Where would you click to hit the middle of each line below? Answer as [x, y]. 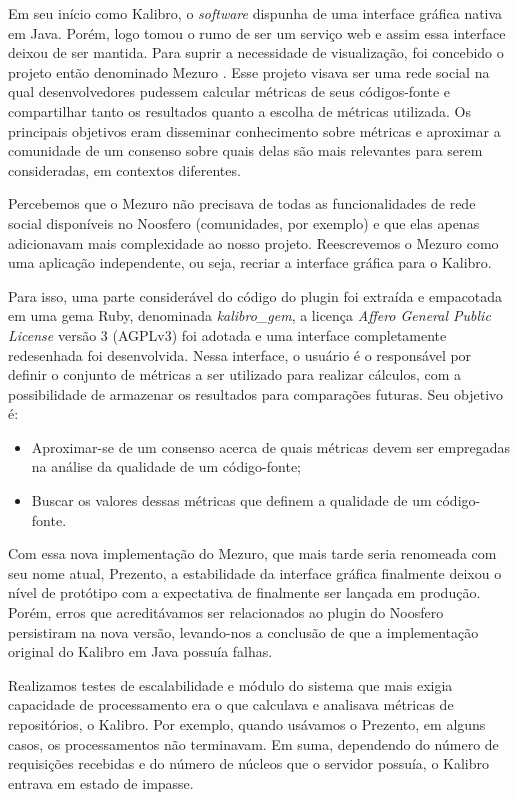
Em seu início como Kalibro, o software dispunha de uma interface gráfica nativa [255, 13]
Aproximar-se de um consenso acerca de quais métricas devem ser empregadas [271, 446]
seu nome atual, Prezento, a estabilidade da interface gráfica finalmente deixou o [255, 572]
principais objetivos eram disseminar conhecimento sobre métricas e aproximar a [254, 130]
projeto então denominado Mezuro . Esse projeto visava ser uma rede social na [249, 71]
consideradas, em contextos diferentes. [124, 169]
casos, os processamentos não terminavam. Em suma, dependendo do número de [253, 743]
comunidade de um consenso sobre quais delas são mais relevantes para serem [245, 150]
